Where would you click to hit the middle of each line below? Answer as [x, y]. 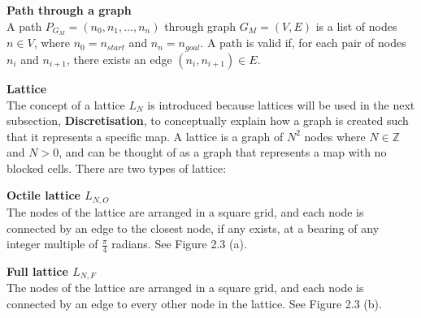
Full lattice [37, 271]
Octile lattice [43, 195]
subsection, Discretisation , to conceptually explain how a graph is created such [208, 120]
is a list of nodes [356, 26]
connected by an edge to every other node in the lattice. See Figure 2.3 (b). [194, 303]
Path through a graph [69, 10]
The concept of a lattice [66, 104]
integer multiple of [52, 244]
